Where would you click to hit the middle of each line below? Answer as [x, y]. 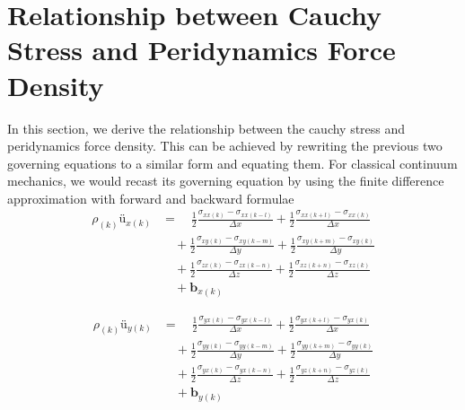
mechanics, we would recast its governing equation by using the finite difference [226, 181]
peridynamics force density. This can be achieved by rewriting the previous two [225, 146]
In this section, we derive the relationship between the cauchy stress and [206, 128]
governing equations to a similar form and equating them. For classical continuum [232, 163]
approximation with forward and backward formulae [151, 198]
